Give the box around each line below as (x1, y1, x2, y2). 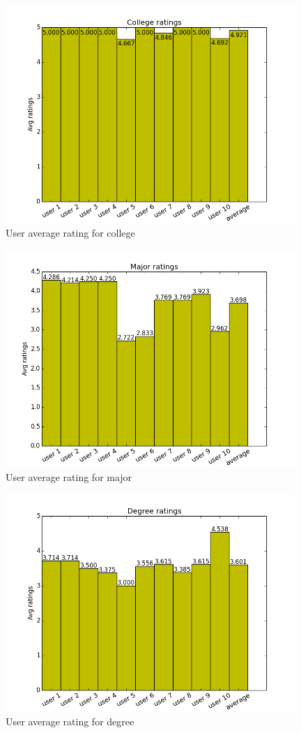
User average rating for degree (6, 714, 134, 729)
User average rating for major (6, 470, 132, 484)
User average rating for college (6, 225, 135, 240)
